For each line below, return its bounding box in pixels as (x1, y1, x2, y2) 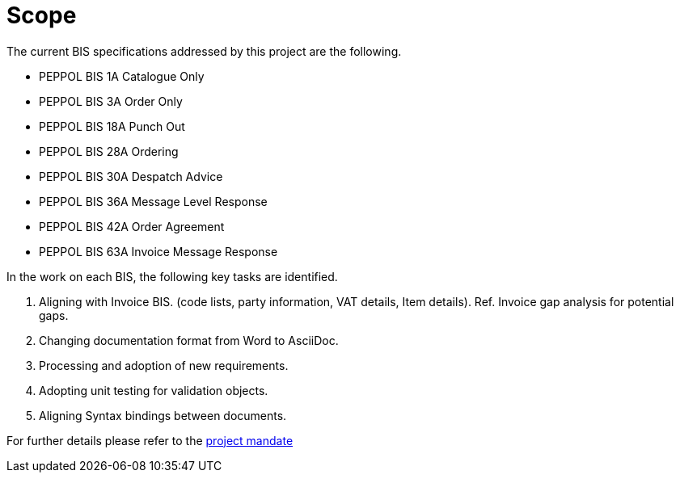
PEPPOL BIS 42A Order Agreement (39, 219, 225, 233)
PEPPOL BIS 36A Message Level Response (39, 194, 268, 208)
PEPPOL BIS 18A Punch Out (39, 119, 185, 133)
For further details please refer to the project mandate (6, 433, 294, 447)
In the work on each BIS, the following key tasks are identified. (6, 269, 338, 284)
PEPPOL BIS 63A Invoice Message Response (39, 244, 278, 258)
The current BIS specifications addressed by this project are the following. (6, 44, 402, 58)
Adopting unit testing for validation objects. (39, 383, 268, 397)
